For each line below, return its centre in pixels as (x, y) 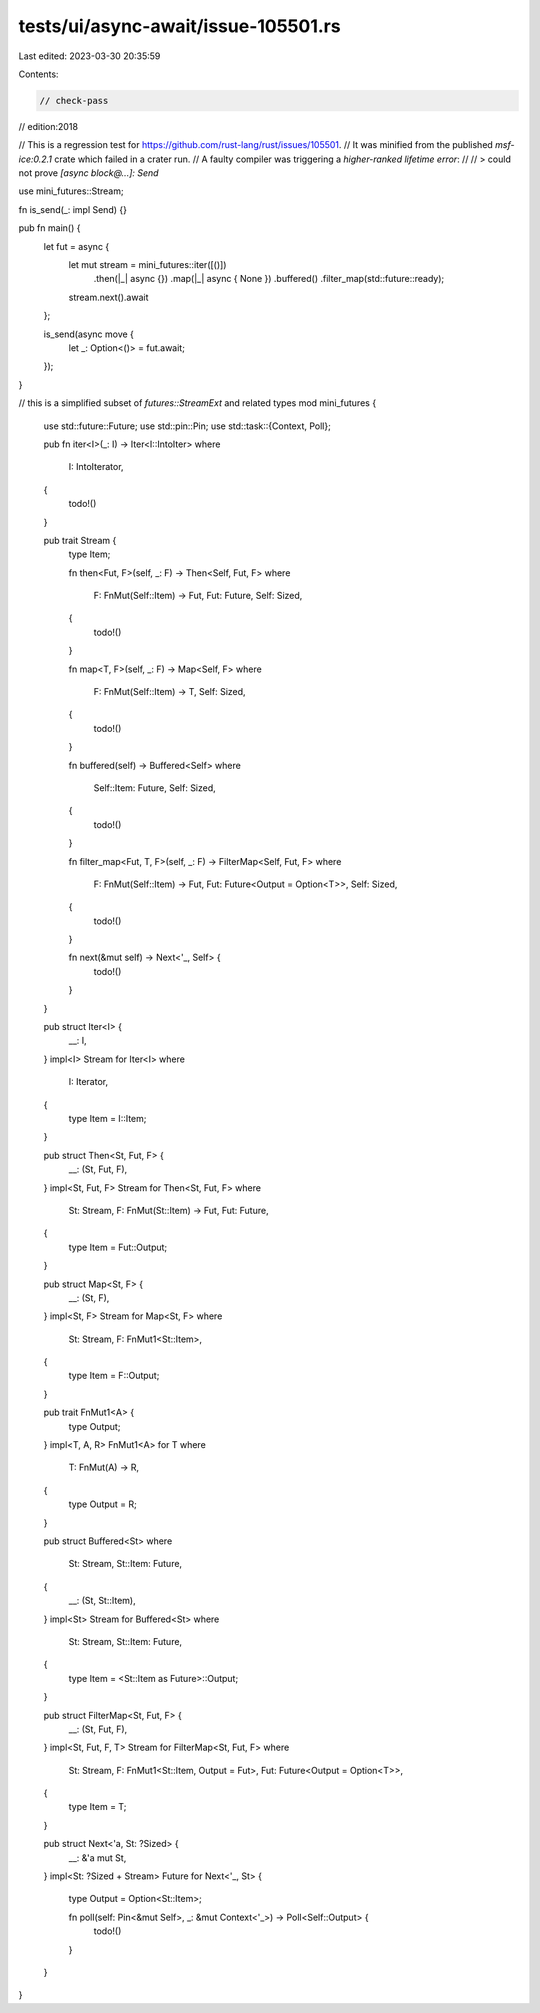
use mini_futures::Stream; (71, 191)
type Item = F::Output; (114, 1376)
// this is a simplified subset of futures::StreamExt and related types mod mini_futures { (197, 403)
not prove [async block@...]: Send (88, 173)
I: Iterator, (88, 1082)
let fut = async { (76, 246)
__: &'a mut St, (97, 1857)
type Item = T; (97, 1807)
